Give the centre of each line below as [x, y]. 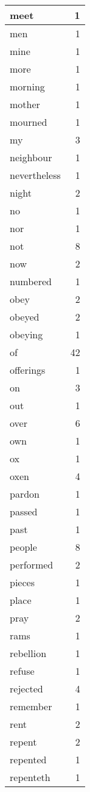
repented [28, 759]
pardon [25, 494]
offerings [28, 370]
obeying [26, 334]
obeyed [25, 317]
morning [27, 86]
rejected [26, 688]
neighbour [31, 157]
